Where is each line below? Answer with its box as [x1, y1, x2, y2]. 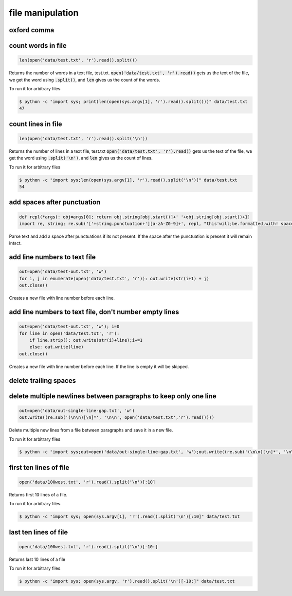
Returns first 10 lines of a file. [9, 492, 68, 498]
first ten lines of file [9, 463, 70, 472]
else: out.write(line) [29, 344, 84, 350]
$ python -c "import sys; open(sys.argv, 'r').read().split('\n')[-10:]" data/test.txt [19, 578, 235, 584]
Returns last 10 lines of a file [9, 556, 66, 562]
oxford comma [9, 26, 55, 34]
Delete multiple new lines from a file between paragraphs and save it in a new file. [9, 427, 173, 433]
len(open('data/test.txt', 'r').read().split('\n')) [19, 136, 148, 141]
